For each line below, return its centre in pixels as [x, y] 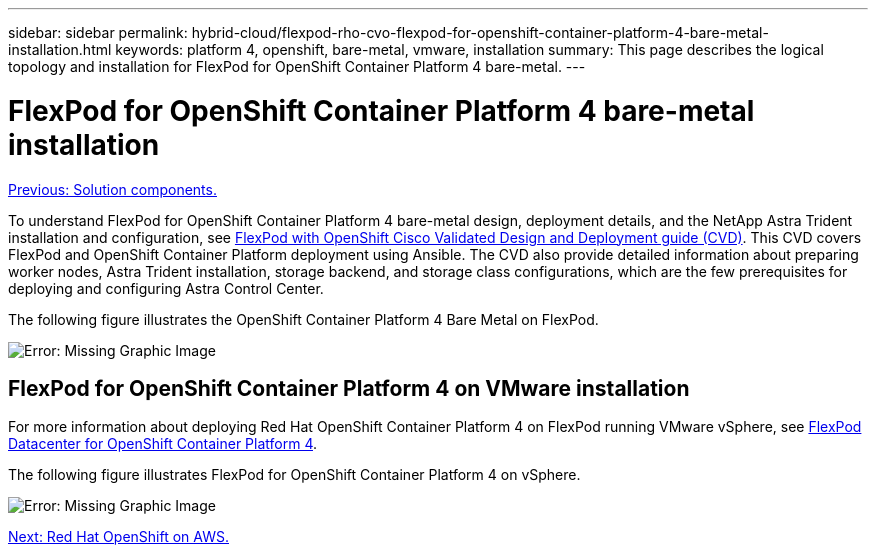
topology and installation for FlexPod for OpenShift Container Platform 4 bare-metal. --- [297, 66]
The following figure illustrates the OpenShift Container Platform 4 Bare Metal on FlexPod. [303, 319]
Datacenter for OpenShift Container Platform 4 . [163, 444]
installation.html [60, 49]
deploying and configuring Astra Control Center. [166, 288]
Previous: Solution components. [112, 189]
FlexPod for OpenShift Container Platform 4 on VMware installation [349, 388]
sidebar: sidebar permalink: [98, 32]
